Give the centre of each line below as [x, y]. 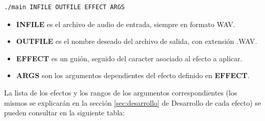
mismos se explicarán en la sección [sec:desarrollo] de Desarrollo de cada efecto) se [132, 102]
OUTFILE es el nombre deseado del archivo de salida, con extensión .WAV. [137, 41]
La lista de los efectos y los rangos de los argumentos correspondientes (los [121, 92]
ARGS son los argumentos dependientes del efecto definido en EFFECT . [133, 75]
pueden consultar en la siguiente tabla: [65, 113]
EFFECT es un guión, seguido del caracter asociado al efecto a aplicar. [129, 58]
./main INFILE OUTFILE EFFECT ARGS [65, 7]
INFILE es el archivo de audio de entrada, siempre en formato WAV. [126, 24]
